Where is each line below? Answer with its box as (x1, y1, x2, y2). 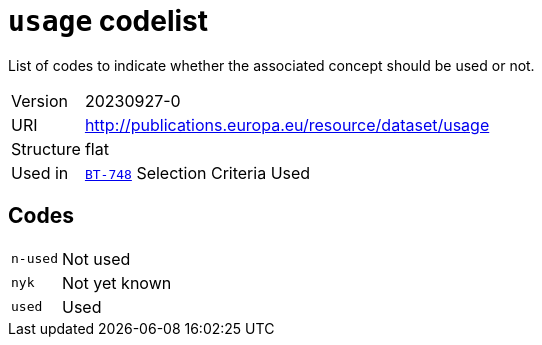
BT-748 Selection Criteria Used (84, 162, 311, 183)
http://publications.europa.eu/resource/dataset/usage (84, 114, 490, 135)
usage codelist (8, 4, 209, 38)
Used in (11, 162, 69, 183)
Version (11, 90, 68, 111)
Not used (61, 248, 131, 269)
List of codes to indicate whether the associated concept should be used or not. (8, 56, 535, 74)
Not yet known (61, 272, 172, 293)
